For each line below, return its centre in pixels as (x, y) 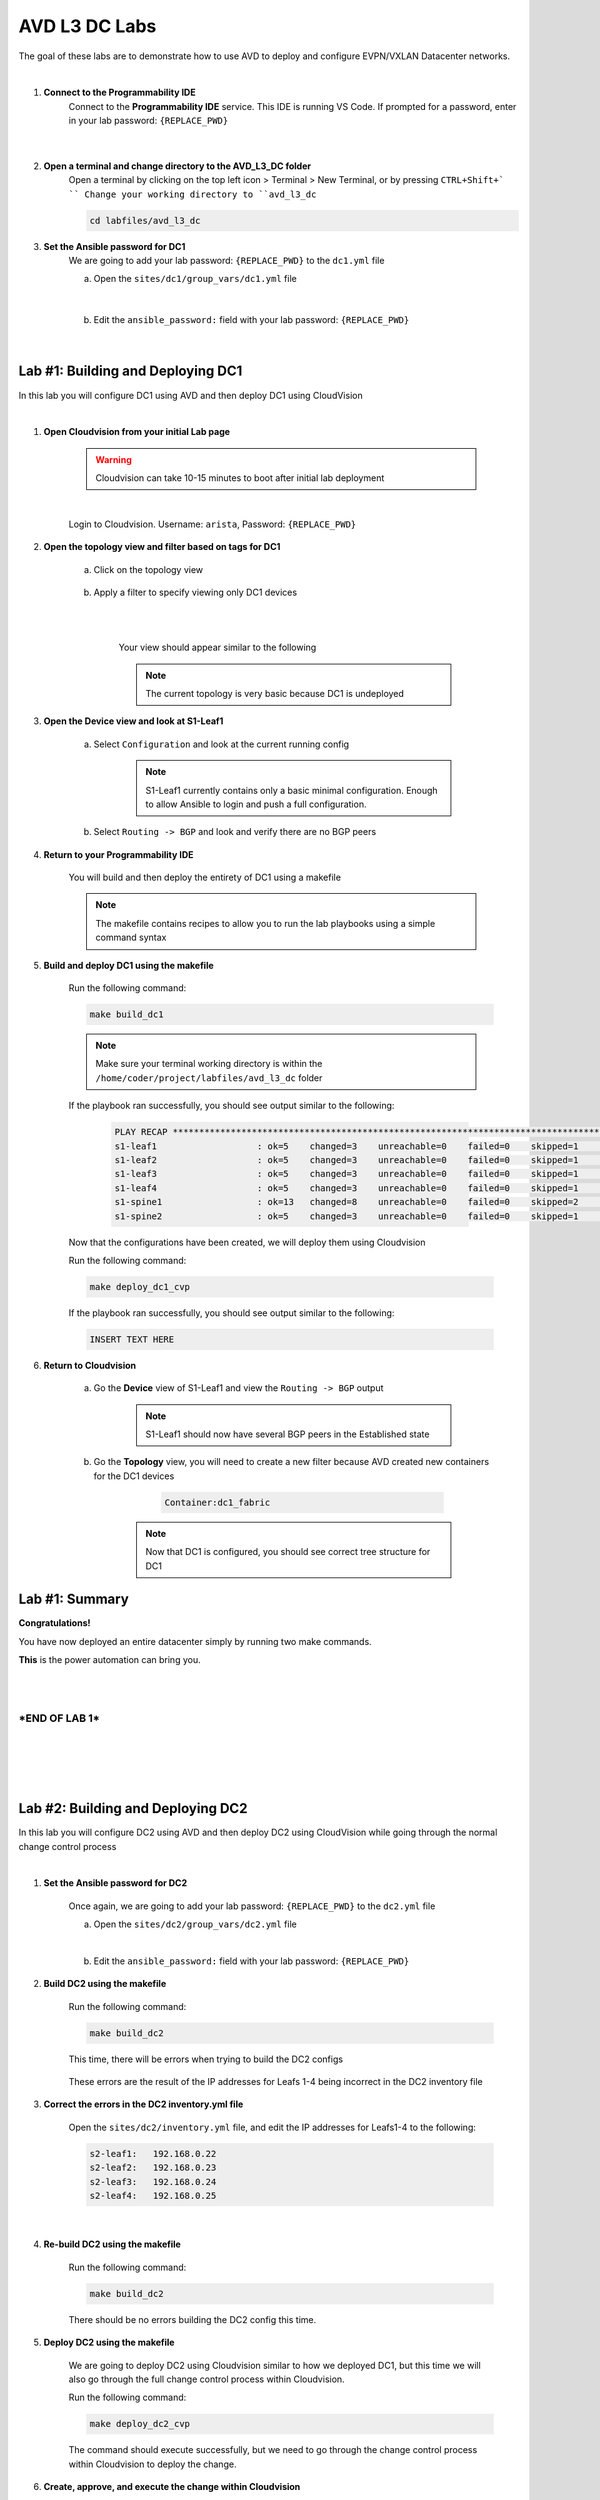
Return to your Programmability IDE (118, 854)
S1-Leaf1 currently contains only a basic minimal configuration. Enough (292, 790)
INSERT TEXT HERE (132, 1339)
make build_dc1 (126, 1014)
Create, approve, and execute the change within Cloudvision (172, 2487)
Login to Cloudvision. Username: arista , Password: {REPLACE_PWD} (212, 524)
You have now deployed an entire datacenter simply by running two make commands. (195, 1641)
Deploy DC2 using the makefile (109, 2342)
